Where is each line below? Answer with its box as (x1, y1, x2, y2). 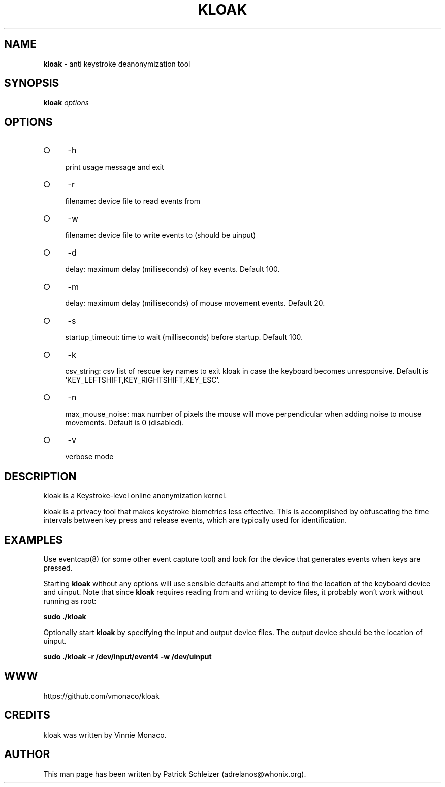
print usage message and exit (65, 163, 164, 172)
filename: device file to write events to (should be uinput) (65, 231, 256, 240)
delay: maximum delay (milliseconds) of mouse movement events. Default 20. (65, 299, 325, 308)
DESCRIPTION (4, 469, 77, 483)
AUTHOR (4, 748, 50, 761)
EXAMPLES (4, 533, 63, 546)
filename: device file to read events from (65, 197, 200, 206)
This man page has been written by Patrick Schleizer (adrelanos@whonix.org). (43, 769, 306, 778)
